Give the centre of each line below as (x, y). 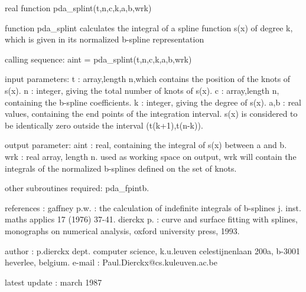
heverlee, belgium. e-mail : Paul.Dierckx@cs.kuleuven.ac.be (111, 262)
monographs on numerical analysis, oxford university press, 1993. (122, 230)
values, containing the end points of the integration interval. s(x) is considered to (151, 114)
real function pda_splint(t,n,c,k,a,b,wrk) (78, 8)
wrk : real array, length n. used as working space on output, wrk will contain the (151, 156)
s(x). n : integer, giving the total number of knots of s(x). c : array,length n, (142, 90)
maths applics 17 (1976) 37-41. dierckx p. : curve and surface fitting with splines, (151, 219)
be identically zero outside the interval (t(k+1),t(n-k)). (104, 125)
